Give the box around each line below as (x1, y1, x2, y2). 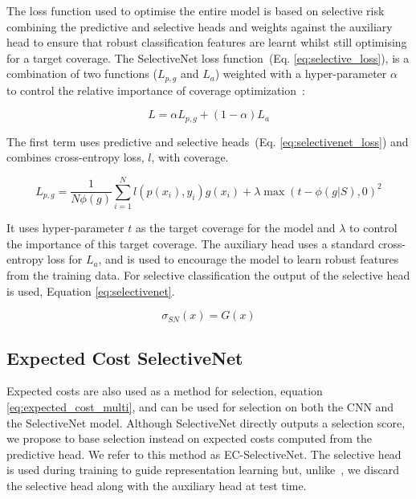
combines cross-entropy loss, (6, 149, 145, 166)
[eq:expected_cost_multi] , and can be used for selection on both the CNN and (6, 398, 394, 415)
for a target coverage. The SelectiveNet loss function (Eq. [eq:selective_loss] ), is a (6, 49, 410, 66)
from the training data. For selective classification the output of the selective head (6, 266, 410, 283)
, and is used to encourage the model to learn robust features (98, 251, 399, 268)
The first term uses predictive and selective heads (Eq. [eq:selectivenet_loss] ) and (6, 133, 409, 149)
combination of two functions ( (6, 65, 157, 82)
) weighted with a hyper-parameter (214, 65, 387, 82)
